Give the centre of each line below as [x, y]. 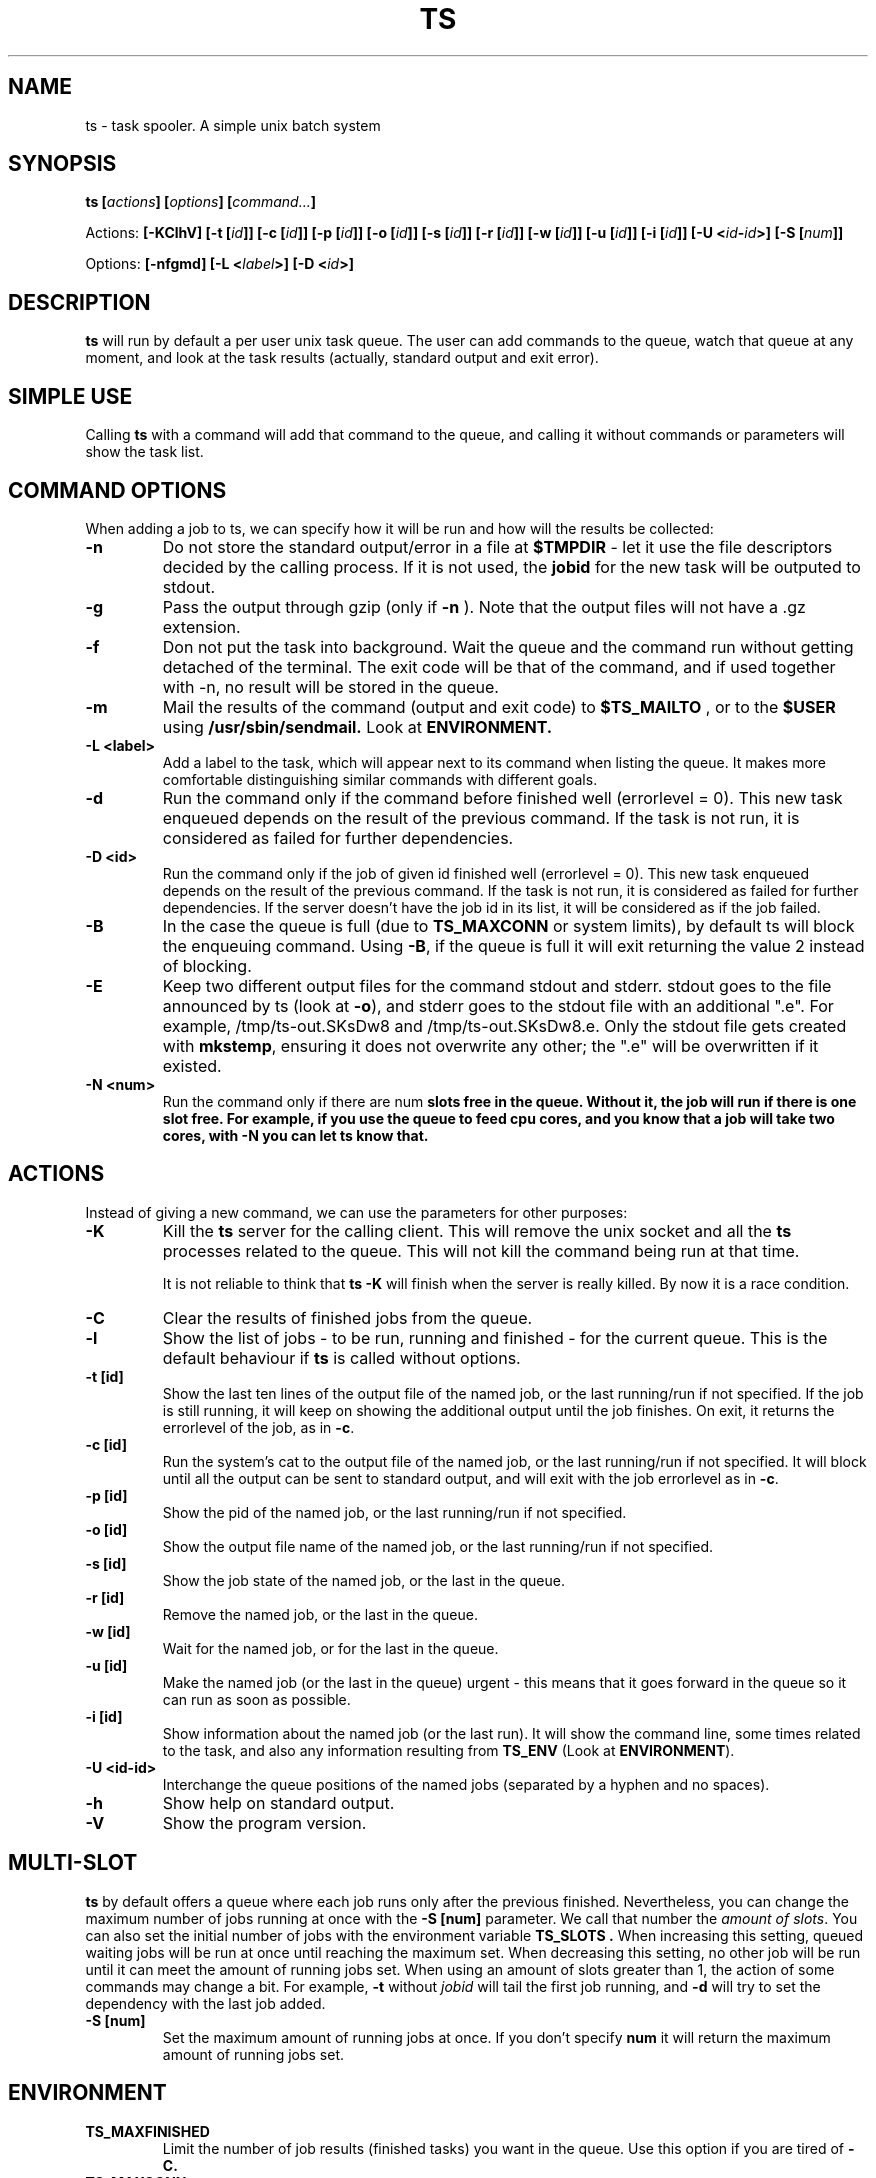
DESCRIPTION [79, 302]
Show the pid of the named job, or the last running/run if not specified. [394, 1512]
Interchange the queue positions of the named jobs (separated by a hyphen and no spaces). [466, 1784]
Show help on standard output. [278, 1802]
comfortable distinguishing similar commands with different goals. [380, 779]
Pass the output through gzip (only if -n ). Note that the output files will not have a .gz [484, 606]
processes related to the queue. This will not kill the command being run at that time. [481, 1250]
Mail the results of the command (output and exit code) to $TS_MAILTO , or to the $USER [499, 706]
